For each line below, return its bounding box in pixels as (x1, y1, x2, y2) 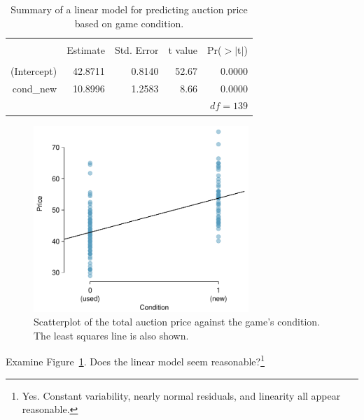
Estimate (66, 42, 105, 57)
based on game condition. (74, 15, 184, 30)
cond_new (12, 80, 57, 95)
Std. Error (114, 42, 159, 57)
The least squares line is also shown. (34, 328, 189, 342)
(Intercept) (10, 63, 57, 78)
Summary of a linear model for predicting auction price (10, 2, 248, 16)
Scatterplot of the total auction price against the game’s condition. (34, 314, 320, 329)
